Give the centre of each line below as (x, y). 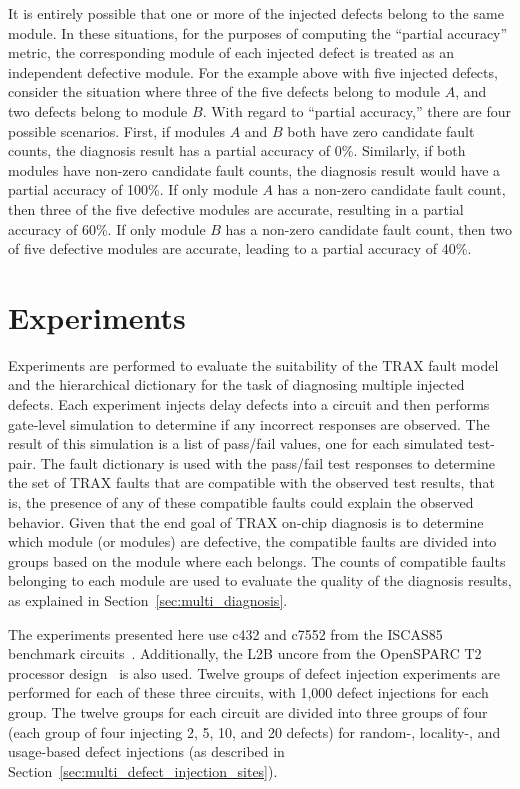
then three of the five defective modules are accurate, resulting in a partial (236, 208)
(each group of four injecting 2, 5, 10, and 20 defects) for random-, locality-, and (254, 731)
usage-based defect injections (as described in (146, 751)
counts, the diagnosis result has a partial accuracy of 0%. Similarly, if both (237, 150)
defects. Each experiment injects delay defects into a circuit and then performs (249, 404)
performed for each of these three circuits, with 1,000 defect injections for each (248, 692)
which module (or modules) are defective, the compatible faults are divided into (252, 541)
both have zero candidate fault (381, 130)
